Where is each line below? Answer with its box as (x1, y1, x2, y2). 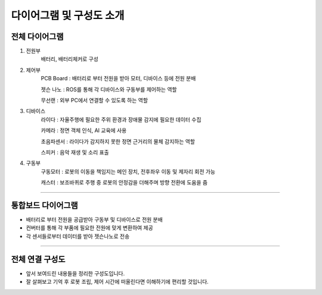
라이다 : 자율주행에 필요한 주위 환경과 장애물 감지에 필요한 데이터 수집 (41, 116, 202, 123)
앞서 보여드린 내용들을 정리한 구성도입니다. (26, 269, 125, 277)
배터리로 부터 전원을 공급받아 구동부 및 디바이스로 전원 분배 (26, 216, 163, 223)
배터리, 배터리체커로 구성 (41, 55, 98, 62)
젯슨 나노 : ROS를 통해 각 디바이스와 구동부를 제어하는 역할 (41, 86, 177, 93)
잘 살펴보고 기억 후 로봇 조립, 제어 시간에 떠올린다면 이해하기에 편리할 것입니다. (26, 278, 209, 285)
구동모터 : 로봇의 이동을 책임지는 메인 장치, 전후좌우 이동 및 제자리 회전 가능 (41, 168, 216, 175)
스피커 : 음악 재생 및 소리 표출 (41, 149, 110, 156)
